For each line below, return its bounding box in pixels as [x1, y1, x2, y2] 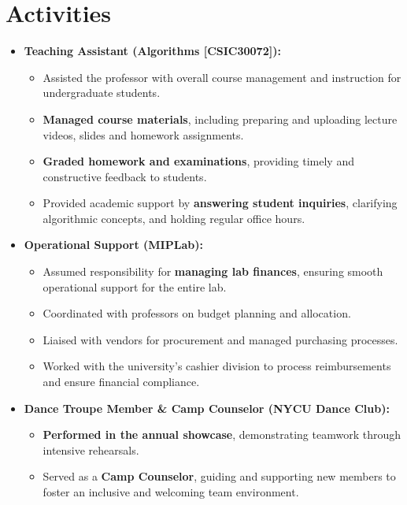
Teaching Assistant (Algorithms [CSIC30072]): [24, 43, 281, 59]
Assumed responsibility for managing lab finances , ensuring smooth [43, 263, 383, 280]
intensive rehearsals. [43, 441, 139, 458]
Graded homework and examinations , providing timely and [43, 153, 354, 169]
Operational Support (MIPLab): [24, 236, 203, 253]
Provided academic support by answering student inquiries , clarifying [43, 195, 398, 211]
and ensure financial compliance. [43, 373, 200, 390]
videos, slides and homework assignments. [43, 126, 244, 143]
